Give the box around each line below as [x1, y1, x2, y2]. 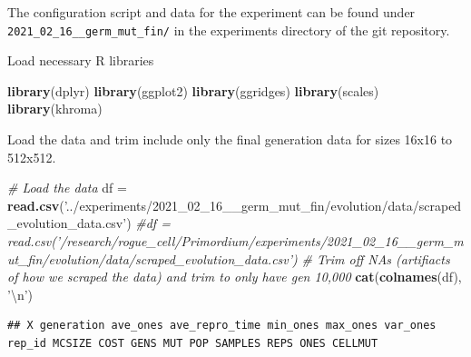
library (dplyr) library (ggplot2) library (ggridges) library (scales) [7, 81, 379, 100]
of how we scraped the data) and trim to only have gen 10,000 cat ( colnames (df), [7, 267, 462, 286]
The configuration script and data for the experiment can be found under [7, 3, 416, 21]
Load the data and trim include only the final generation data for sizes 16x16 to [7, 130, 453, 149]
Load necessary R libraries [7, 51, 154, 70]
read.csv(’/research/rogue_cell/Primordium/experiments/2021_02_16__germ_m [7, 232, 464, 250]
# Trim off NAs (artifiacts [301, 249, 450, 268]
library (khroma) [7, 99, 103, 118]
